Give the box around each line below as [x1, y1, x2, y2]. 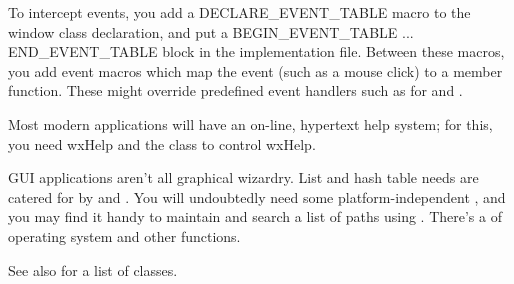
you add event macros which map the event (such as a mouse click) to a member [8, 60, 503, 81]
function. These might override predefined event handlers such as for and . [8, 80, 463, 101]
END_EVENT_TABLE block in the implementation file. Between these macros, [8, 41, 505, 62]
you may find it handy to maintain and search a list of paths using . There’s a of [8, 206, 502, 227]
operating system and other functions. [8, 225, 241, 246]
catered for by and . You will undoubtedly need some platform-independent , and [8, 186, 506, 207]
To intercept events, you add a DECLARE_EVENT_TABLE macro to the [8, 2, 471, 22]
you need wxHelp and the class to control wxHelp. [8, 133, 316, 154]
